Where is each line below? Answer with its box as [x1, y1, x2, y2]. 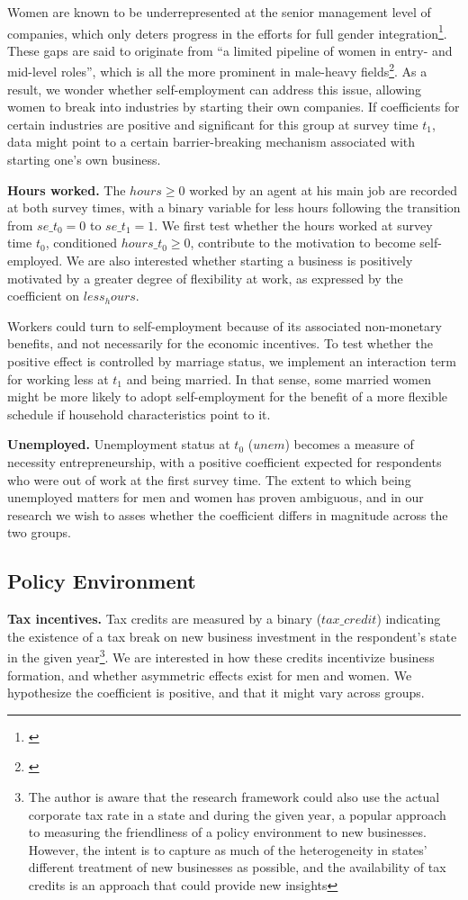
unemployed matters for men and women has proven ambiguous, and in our [7, 488, 424, 507]
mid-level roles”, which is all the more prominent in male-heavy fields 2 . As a [7, 59, 427, 81]
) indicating [376, 609, 441, 628]
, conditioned [45, 233, 117, 252]
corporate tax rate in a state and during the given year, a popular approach [28, 805, 446, 823]
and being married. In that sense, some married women [126, 369, 432, 388]
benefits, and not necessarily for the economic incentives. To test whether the [7, 334, 433, 353]
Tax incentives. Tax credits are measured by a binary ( [7, 609, 322, 628]
